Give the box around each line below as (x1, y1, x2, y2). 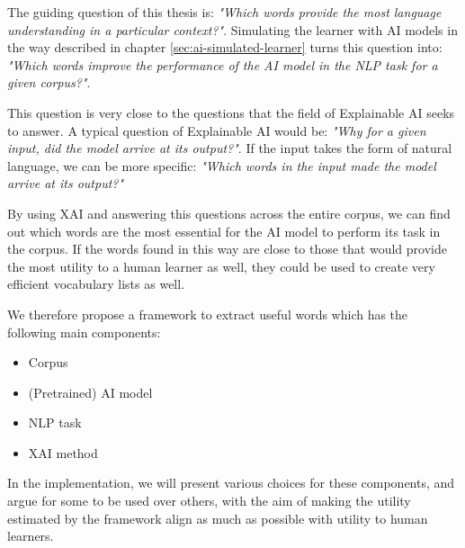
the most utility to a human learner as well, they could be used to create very (7, 256, 435, 275)
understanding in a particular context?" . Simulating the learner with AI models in (7, 20, 458, 39)
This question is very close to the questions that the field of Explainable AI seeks (7, 103, 455, 121)
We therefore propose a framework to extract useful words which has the (7, 304, 408, 323)
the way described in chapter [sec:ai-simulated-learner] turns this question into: (7, 38, 443, 57)
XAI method (28, 443, 98, 462)
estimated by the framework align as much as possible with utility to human (7, 508, 428, 527)
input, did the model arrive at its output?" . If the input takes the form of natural (7, 139, 452, 157)
